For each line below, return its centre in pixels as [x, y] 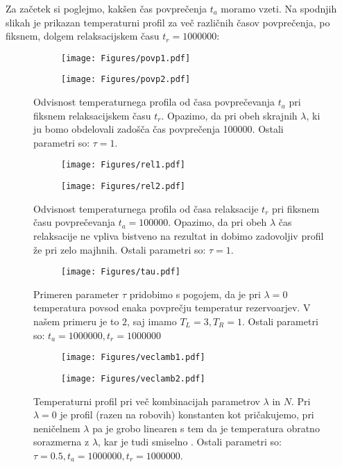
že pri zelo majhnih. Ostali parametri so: [120, 249]
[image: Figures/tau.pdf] [121, 272]
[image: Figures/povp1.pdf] [126, 58]
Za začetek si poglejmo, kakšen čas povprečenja [106, 8]
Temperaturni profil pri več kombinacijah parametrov [147, 401]
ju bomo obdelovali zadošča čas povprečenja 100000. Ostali [159, 129]
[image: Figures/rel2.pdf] [123, 187]
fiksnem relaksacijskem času [92, 115]
